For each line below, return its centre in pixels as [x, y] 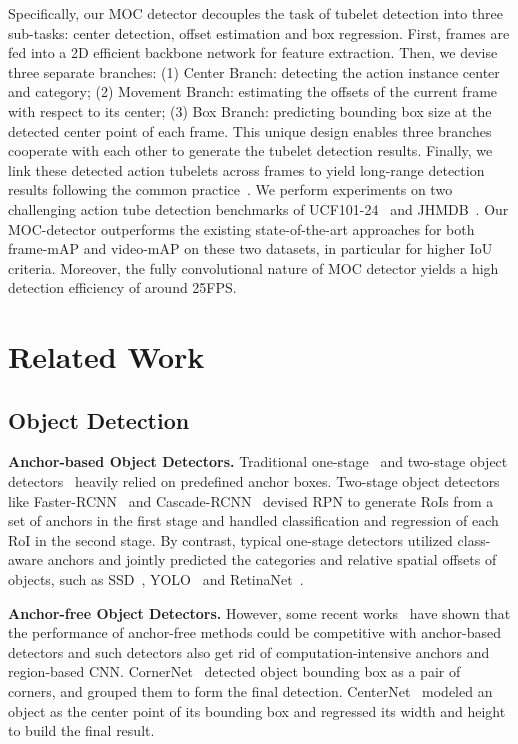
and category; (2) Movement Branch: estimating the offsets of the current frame [253, 91]
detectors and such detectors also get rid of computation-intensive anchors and [249, 651]
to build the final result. [81, 730]
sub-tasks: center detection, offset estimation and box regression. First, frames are [259, 32]
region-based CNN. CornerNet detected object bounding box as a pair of [234, 671]
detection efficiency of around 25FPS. [122, 287]
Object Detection [99, 419]
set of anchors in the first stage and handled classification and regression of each [253, 520]
